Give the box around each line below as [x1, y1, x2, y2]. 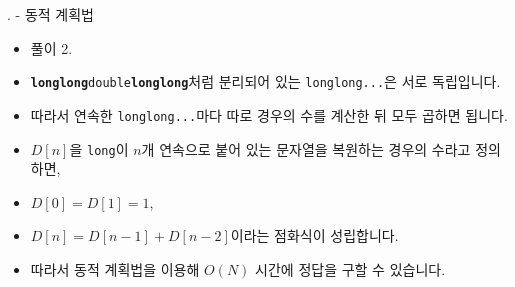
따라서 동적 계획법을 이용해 [30, 258, 200, 279]
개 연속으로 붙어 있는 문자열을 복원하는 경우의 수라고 [141, 138, 471, 159]
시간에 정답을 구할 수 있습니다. [255, 258, 446, 279]
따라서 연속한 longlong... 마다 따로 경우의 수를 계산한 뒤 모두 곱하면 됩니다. [30, 104, 508, 125]
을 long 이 [69, 138, 129, 159]
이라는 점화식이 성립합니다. [230, 225, 399, 246]
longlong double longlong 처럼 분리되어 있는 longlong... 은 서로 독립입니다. [30, 71, 501, 92]
